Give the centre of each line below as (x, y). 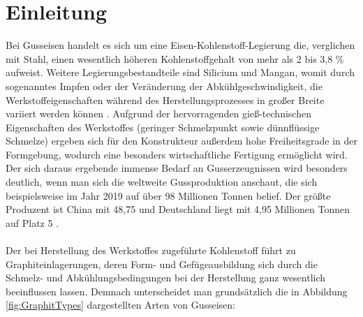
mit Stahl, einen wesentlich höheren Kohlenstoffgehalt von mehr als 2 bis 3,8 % (175, 58)
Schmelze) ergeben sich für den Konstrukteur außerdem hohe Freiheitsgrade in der (181, 141)
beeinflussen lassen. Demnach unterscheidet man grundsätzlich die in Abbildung (177, 291)
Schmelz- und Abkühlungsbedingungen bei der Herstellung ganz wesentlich (166, 278)
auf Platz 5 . (32, 222)
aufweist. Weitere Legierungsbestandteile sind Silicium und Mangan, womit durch (180, 72)
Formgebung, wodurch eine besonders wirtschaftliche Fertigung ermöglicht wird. (177, 154)
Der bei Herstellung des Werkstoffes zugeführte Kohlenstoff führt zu (151, 250)
